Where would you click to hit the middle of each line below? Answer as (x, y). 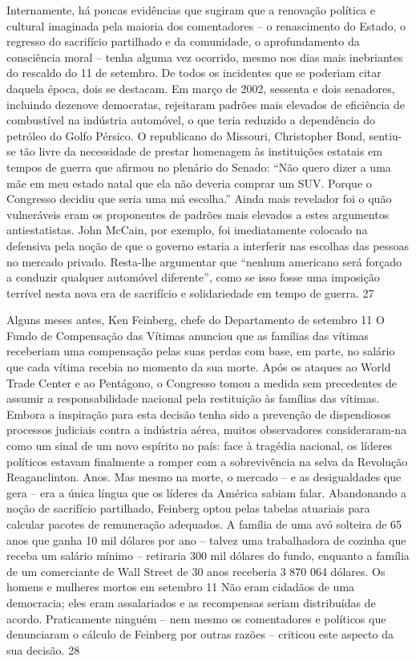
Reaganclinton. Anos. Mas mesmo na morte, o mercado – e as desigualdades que (204, 477)
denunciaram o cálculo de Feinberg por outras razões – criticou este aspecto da (200, 634)
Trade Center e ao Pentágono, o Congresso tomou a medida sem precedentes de (202, 382)
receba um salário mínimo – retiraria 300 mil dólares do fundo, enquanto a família (208, 556)
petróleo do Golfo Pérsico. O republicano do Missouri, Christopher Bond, (186, 135)
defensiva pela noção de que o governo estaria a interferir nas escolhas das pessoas (208, 245)
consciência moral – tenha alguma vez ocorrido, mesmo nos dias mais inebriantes (205, 57)
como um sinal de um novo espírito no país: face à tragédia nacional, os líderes (200, 446)
